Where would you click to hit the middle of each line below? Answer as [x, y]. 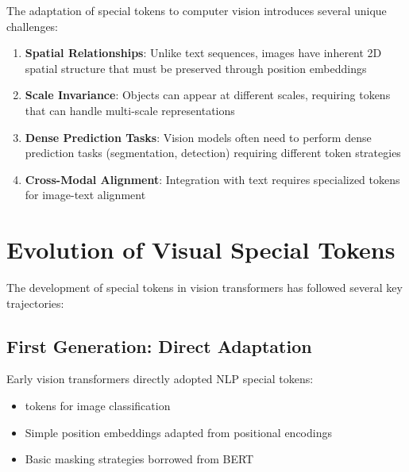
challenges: [33, 26]
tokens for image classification [98, 406]
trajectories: [35, 303]
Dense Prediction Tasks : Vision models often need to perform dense [198, 137]
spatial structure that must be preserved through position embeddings [196, 68]
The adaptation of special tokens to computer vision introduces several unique [197, 10]
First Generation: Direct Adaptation [159, 345]
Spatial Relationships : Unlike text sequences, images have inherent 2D [203, 53]
